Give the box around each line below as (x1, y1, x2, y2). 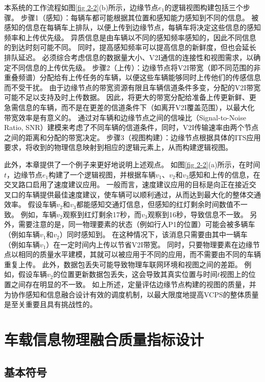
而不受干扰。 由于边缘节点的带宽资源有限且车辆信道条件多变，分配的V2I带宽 (4, 82, 261, 92)
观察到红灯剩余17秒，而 (63, 209, 142, 219)
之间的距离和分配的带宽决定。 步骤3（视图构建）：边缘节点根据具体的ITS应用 (4, 132, 261, 142)
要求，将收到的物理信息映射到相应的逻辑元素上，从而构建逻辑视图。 (4, 142, 232, 152)
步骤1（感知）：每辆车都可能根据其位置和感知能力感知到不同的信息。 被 (20, 12, 259, 22)
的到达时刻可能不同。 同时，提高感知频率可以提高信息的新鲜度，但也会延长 (4, 42, 256, 53)
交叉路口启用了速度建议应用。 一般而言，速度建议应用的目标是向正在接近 (4, 179, 249, 190)
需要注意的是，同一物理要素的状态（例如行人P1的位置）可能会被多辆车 (18, 219, 255, 230)
